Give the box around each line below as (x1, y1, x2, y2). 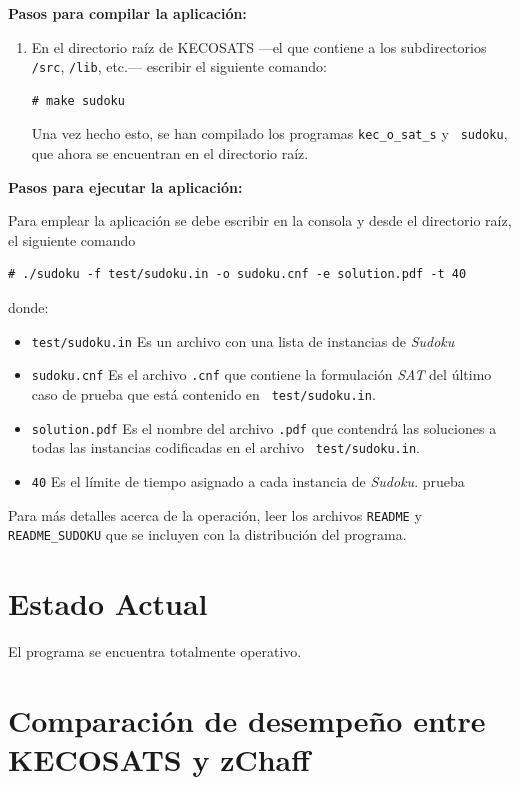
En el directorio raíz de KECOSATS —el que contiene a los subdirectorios (31, 36, 487, 57)
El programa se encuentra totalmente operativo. (8, 641, 302, 662)
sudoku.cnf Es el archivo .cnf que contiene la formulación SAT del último (31, 364, 492, 385)
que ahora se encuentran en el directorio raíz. (31, 143, 309, 164)
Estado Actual (8, 583, 208, 624)
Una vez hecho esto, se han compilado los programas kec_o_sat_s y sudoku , (31, 123, 508, 144)
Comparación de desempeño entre (8, 699, 486, 740)
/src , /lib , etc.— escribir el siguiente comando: (31, 56, 327, 77)
